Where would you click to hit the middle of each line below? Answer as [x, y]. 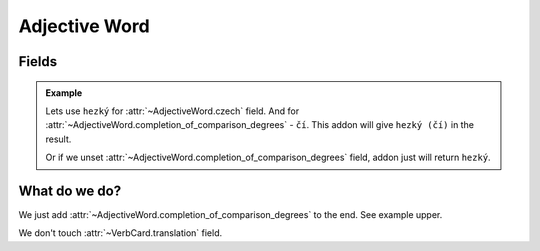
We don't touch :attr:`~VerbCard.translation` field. [120, 233]
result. [58, 139]
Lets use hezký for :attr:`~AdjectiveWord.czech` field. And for [172, 111]
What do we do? [70, 190]
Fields [38, 61]
